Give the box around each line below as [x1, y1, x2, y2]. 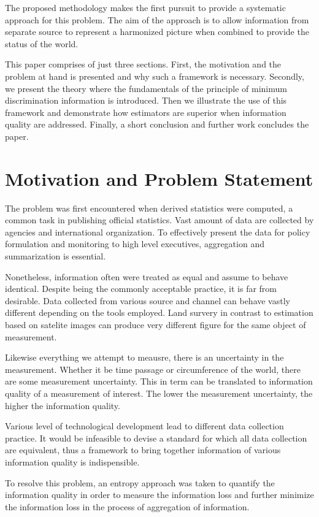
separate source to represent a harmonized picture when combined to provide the [5, 25, 309, 38]
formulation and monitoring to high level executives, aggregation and [5, 237, 264, 250]
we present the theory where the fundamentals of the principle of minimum [5, 82, 287, 94]
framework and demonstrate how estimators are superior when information [5, 105, 286, 118]
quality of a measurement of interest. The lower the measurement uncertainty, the [5, 386, 313, 399]
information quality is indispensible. [5, 455, 140, 468]
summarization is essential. [5, 250, 106, 262]
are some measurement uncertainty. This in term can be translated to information [5, 375, 313, 388]
